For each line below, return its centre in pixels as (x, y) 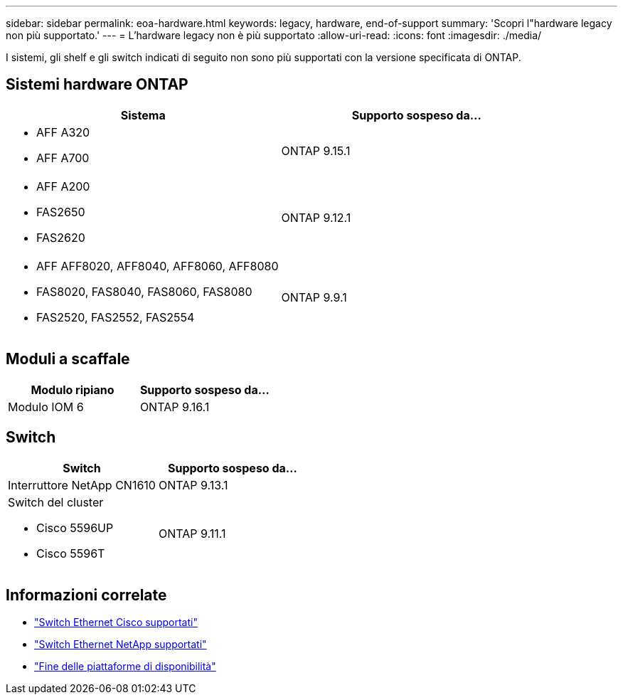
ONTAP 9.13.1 (193, 485)
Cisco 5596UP (75, 527)
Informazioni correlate (86, 595)
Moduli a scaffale (68, 359)
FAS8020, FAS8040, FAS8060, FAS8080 (144, 291)
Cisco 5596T (71, 553)
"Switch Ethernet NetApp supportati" (121, 645)
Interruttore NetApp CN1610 (82, 485)
